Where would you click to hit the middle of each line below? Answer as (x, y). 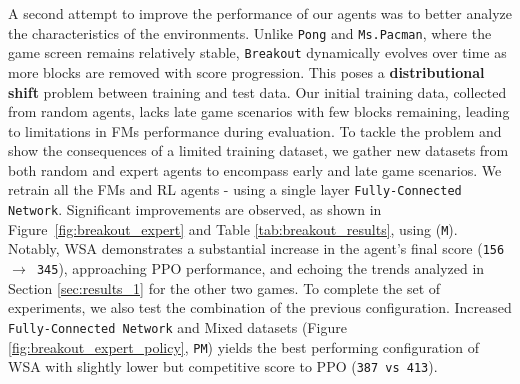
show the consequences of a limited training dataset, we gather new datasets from (258, 150)
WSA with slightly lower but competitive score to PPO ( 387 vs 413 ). (223, 366)
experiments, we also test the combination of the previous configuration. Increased (260, 307)
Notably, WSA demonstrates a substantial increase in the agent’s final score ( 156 (256, 248)
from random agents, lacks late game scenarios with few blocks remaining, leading (259, 111)
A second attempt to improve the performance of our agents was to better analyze (260, 13)
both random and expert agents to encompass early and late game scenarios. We (255, 169)
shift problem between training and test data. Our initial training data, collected (257, 91)
